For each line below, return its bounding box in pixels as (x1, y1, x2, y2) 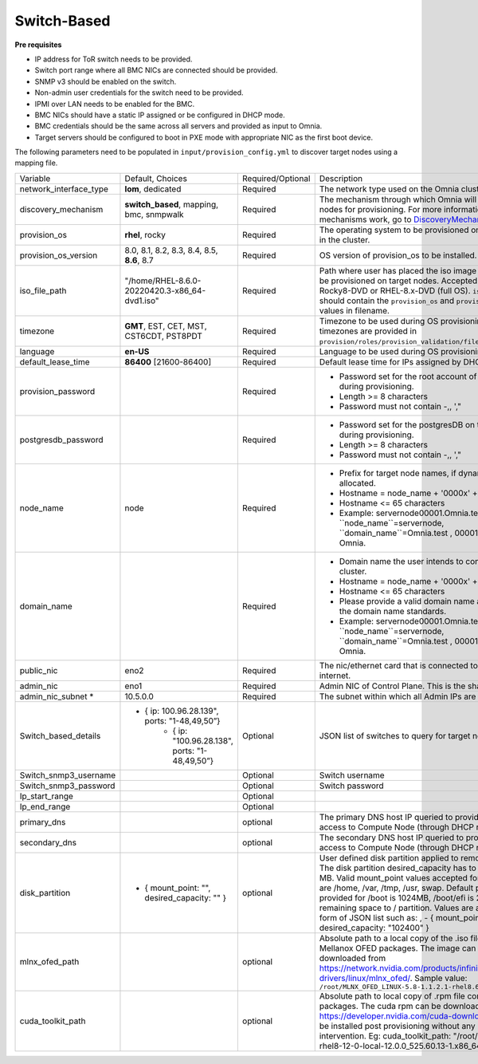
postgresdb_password (19, 434, 104, 445)
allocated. (339, 477, 376, 488)
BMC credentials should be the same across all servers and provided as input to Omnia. (34, 121, 323, 131)
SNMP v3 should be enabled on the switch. (34, 77, 177, 86)
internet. (319, 670, 351, 681)
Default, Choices (124, 172, 187, 183)
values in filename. (319, 305, 390, 316)
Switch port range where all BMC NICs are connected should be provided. (34, 65, 278, 75)
